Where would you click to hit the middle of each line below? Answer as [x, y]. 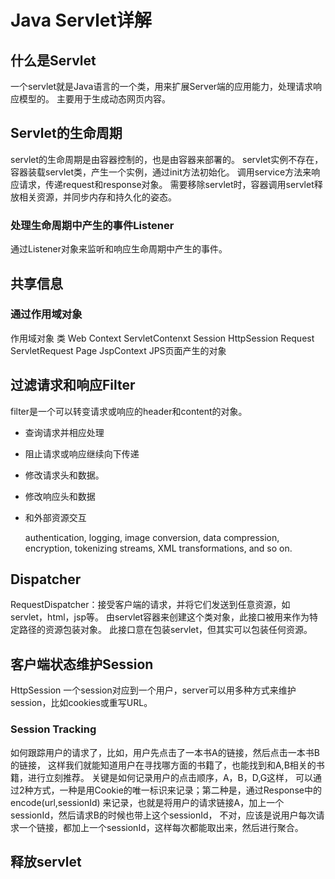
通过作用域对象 [46, 314]
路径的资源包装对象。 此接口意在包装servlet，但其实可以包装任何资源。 [165, 630]
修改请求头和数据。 [64, 475]
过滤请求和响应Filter [73, 385]
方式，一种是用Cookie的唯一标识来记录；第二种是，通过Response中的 [177, 790]
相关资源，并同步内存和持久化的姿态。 [97, 197]
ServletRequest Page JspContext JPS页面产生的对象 [118, 350]
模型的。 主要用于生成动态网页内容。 [94, 99]
